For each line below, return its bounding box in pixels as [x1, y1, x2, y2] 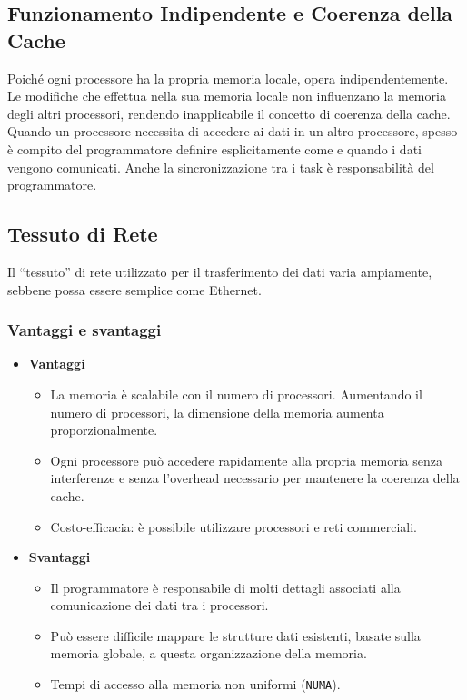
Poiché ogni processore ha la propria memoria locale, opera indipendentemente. [7, 68, 449, 87]
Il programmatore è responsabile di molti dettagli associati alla [50, 577, 401, 596]
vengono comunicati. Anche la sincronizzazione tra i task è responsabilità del [7, 157, 434, 176]
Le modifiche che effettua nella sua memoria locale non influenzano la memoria [7, 86, 446, 105]
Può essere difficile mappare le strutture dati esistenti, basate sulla [50, 626, 421, 645]
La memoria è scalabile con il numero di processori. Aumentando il [50, 384, 422, 403]
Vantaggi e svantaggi [7, 319, 162, 341]
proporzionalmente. [50, 420, 158, 439]
